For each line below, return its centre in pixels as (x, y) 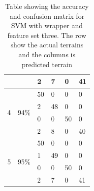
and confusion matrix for (47, 16)
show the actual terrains (47, 45)
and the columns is (47, 54)
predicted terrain (47, 64)
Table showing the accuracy (47, 6)
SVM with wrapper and (47, 25)
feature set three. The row (47, 35)
